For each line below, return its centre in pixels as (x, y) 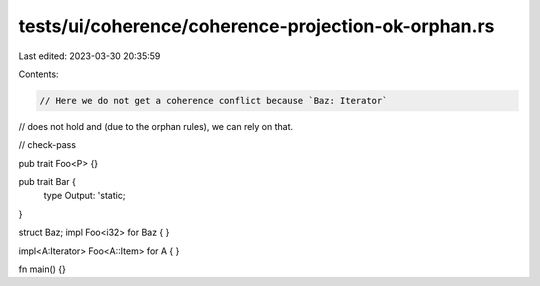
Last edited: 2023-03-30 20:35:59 (89, 56)
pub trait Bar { (47, 182)
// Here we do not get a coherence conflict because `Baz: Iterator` (213, 100)
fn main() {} (42, 269)
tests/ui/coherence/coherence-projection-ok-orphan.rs (256, 26)
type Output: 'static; (84, 196)
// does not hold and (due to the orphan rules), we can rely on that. (156, 126)
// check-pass (47, 145)
